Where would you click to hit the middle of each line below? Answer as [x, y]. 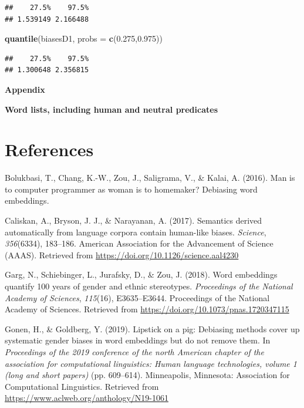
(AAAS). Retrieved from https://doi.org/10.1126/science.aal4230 [122, 254]
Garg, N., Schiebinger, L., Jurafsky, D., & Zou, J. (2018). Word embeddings [141, 274]
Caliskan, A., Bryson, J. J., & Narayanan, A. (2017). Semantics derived [134, 220]
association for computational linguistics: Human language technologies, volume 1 [151, 363]
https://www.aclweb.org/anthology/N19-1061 [87, 398]
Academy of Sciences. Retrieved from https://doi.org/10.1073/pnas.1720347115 [147, 309]
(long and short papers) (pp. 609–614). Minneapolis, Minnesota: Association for [147, 375]
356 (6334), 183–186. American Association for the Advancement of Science [139, 243]
